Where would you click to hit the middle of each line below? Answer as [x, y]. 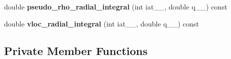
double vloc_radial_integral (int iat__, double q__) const [102, 23]
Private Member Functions [76, 50]
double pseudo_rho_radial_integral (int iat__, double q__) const [116, 6]
